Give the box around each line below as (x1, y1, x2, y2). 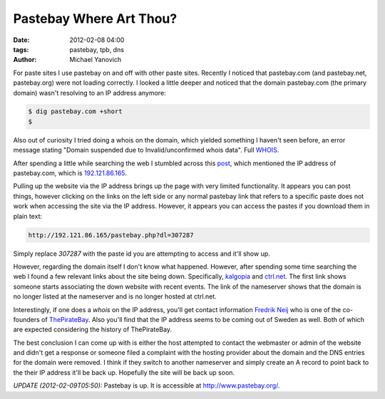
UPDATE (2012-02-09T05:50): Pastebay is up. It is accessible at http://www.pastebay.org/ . (13, 381, 280, 390)
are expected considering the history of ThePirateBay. (13, 325, 173, 334)
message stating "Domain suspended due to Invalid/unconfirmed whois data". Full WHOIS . (13, 146, 279, 155)
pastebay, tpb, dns (69, 45, 125, 53)
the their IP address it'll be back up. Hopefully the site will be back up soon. (13, 368, 235, 377)
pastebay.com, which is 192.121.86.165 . (13, 169, 128, 177)
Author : (13, 56, 37, 64)
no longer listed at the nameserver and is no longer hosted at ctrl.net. (13, 292, 217, 301)
